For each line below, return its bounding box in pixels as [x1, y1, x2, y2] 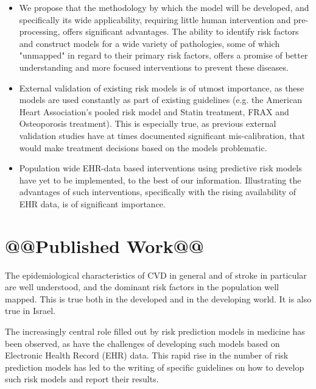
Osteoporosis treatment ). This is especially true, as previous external [19, 117, 276, 130]
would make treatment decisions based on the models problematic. [19, 141, 267, 154]
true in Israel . [5, 304, 56, 317]
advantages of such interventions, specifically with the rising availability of [19, 185, 297, 198]
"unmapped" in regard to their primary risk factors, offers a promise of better [19, 49, 308, 62]
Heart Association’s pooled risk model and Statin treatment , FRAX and [19, 105, 289, 118]
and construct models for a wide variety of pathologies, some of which [19, 37, 280, 49]
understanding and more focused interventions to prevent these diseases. [19, 60, 289, 73]
